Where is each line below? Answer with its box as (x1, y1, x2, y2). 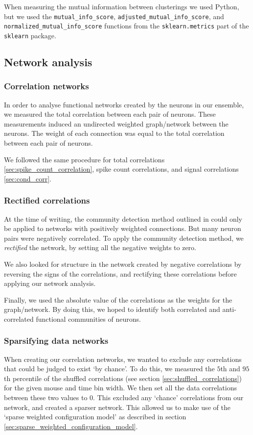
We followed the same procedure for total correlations (4, 154, 165, 164)
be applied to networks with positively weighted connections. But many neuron (4, 223, 241, 233)
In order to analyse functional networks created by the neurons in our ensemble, (4, 99, 244, 109)
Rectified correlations (4, 194, 90, 206)
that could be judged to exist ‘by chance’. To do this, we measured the (4, 363, 215, 374)
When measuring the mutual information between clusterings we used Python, (4, 1, 239, 11)
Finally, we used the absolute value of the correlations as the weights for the (4, 294, 232, 305)
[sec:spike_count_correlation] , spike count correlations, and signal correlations (4, 164, 239, 174)
